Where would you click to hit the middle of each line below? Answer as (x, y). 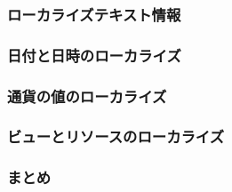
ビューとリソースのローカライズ (116, 136)
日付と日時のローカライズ (94, 55)
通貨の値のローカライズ (87, 96)
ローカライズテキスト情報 (94, 14)
